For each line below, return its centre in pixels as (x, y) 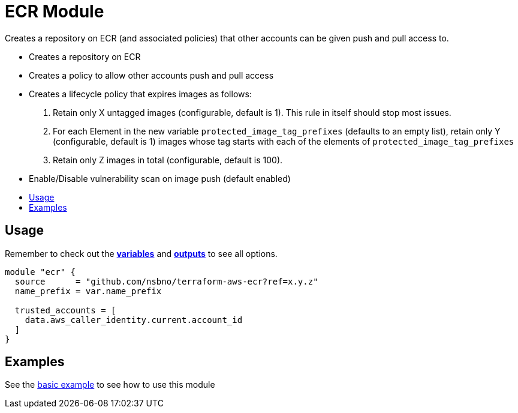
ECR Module (55, 11)
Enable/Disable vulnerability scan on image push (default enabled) (160, 178)
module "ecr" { (40, 272)
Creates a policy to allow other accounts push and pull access (151, 75)
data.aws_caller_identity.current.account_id (134, 320)
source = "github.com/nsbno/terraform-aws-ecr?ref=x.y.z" (166, 281)
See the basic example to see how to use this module (110, 385)
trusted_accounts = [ (65, 310)
